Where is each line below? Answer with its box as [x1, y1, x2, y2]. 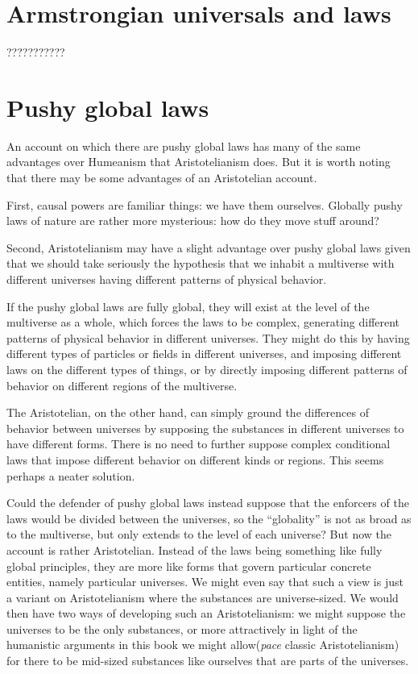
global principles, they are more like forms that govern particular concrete [6, 557, 371, 574]
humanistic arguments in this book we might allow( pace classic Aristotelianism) [6, 636, 399, 653]
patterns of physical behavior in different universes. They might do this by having [6, 329, 410, 346]
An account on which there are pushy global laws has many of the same [6, 137, 361, 154]
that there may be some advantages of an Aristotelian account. [6, 169, 317, 186]
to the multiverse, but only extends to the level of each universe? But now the [6, 526, 392, 543]
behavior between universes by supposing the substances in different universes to [6, 419, 404, 436]
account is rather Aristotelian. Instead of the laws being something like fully [6, 541, 383, 558]
